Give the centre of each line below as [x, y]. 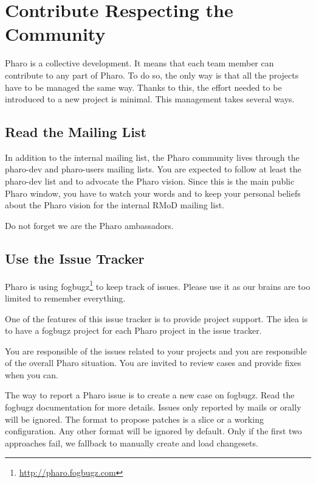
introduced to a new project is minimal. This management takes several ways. [150, 99]
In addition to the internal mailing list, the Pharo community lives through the [152, 157]
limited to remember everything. [65, 298]
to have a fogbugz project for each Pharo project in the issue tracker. [133, 330]
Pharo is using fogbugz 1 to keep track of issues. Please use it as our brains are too [158, 285]
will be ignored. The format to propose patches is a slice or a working [134, 419]
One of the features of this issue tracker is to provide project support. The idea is [156, 318]
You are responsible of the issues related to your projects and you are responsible [156, 351]
